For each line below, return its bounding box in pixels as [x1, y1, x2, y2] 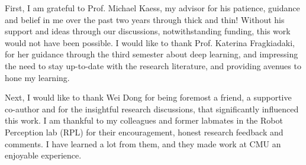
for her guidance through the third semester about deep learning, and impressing [5, 48, 298, 60]
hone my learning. [5, 71, 70, 83]
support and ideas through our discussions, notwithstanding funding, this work [5, 25, 291, 37]
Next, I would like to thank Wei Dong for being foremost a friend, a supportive [5, 91, 292, 103]
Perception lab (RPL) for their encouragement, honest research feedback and [5, 125, 284, 138]
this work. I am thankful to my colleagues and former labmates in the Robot [5, 114, 283, 127]
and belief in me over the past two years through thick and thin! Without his [5, 13, 285, 25]
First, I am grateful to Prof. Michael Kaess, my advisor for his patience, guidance [5, 2, 300, 14]
